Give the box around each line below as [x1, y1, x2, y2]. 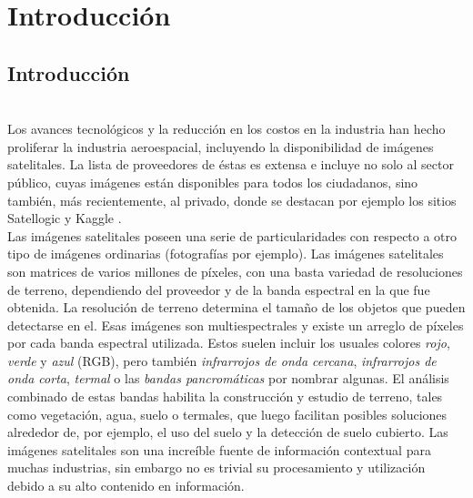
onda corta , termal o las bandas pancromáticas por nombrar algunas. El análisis [7, 369, 449, 388]
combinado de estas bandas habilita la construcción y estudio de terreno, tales [7, 387, 443, 406]
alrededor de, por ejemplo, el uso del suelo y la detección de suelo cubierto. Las [7, 422, 448, 442]
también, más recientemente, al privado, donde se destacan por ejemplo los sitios [7, 190, 457, 209]
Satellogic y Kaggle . [7, 208, 122, 228]
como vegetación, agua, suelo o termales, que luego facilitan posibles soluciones [7, 404, 448, 423]
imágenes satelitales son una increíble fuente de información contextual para [7, 440, 431, 459]
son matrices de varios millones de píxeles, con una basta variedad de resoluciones [7, 261, 463, 280]
